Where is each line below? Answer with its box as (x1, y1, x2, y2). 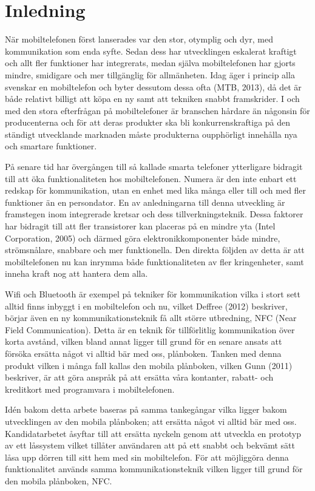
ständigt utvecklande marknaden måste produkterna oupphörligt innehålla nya (5, 127, 297, 140)
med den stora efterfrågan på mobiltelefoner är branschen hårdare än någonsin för (5, 104, 310, 117)
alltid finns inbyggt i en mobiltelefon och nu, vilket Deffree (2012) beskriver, (5, 299, 288, 312)
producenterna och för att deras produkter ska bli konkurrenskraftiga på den (5, 116, 291, 129)
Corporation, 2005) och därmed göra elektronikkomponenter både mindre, (5, 231, 280, 244)
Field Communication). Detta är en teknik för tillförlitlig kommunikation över (5, 323, 295, 336)
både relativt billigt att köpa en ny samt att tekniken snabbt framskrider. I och (5, 92, 300, 105)
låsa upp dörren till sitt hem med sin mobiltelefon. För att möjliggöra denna (5, 450, 289, 463)
